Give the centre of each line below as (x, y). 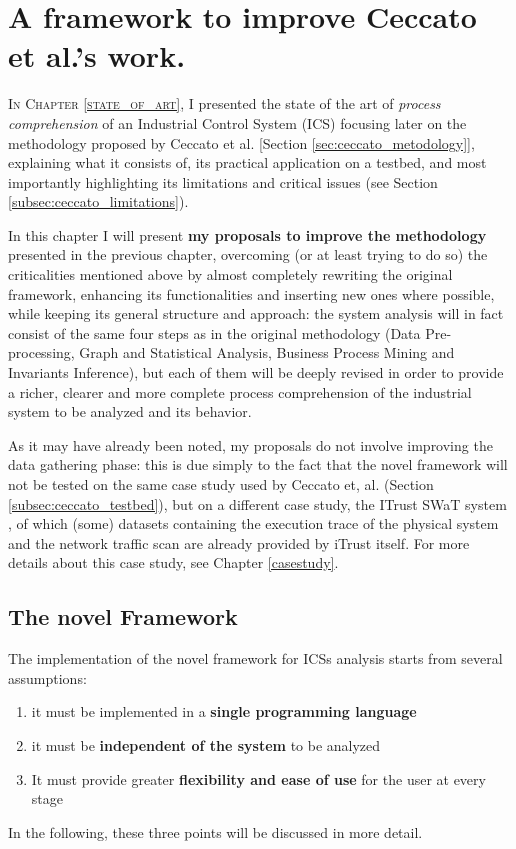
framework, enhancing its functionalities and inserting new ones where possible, (251, 293)
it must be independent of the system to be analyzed (206, 744)
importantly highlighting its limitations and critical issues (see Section (223, 181)
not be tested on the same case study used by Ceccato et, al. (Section (221, 484)
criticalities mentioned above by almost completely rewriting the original (230, 274)
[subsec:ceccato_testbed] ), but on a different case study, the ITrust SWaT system (257, 503)
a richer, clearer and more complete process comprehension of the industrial (240, 391)
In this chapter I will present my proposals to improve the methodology (247, 234)
